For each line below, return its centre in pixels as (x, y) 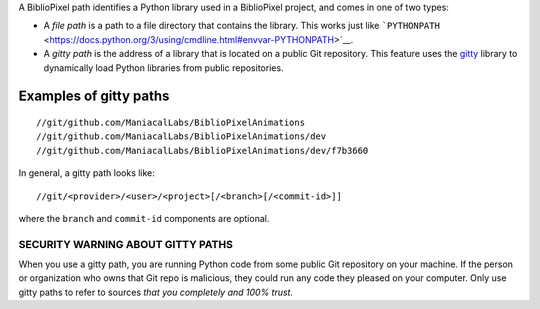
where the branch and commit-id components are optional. (144, 218)
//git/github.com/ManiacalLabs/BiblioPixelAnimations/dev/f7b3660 (202, 150)
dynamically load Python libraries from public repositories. (163, 67)
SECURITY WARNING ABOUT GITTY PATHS (126, 244)
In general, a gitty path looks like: (86, 173)
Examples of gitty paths (94, 96)
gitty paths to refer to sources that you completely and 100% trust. (156, 292)
